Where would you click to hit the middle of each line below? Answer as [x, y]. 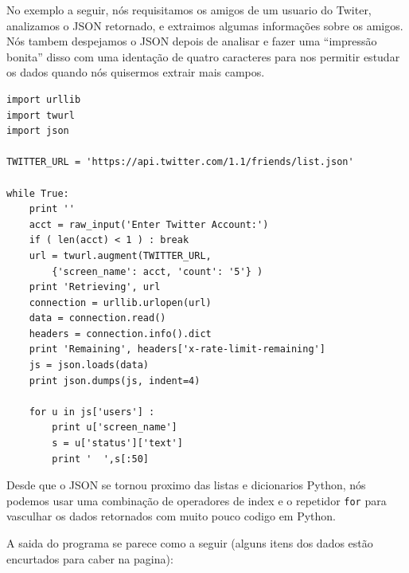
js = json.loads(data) [89, 365]
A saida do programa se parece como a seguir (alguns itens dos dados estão [190, 543]
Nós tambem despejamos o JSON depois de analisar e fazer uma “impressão [192, 41]
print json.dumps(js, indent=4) [115, 381]
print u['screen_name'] [115, 428]
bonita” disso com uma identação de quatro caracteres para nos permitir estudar [203, 56]
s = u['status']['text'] [117, 443]
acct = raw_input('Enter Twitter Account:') [149, 224]
